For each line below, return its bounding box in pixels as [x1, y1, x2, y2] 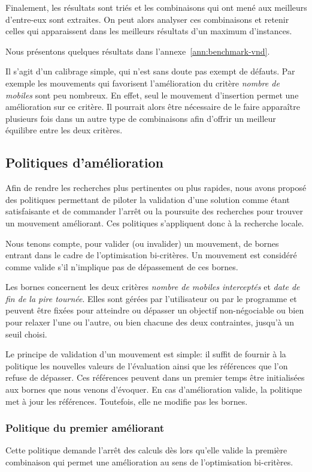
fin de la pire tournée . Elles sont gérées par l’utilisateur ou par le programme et [5, 292, 297, 304]
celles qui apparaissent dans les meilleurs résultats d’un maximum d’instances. [5, 25, 292, 37]
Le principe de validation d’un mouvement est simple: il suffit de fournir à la [5, 348, 286, 360]
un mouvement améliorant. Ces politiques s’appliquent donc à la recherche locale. [5, 216, 304, 229]
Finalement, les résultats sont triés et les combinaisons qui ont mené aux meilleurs [5, 1, 307, 13]
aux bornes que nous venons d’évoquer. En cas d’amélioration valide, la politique [5, 383, 302, 396]
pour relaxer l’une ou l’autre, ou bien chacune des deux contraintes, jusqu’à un [5, 316, 294, 328]
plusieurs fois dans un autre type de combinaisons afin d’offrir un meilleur [5, 112, 276, 124]
